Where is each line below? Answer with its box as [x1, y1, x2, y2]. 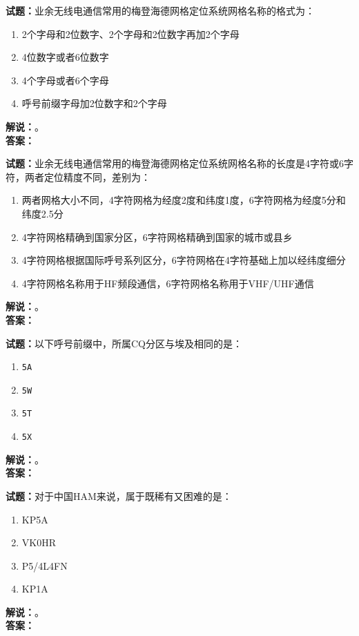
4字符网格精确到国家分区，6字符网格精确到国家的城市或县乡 [21, 229, 293, 244]
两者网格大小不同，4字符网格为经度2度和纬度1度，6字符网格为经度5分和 [21, 193, 346, 207]
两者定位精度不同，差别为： [24, 169, 151, 184]
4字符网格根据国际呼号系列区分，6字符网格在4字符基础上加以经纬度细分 [21, 253, 346, 267]
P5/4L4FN [21, 558, 68, 572]
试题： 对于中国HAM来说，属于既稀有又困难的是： [6, 488, 232, 503]
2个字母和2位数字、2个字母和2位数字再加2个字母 [21, 26, 240, 41]
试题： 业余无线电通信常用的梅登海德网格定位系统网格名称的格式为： [6, 3, 315, 17]
